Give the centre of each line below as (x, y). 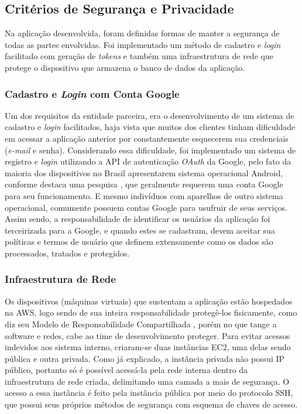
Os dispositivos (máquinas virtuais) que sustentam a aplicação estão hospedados (149, 301)
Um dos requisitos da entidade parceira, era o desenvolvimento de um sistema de (150, 115)
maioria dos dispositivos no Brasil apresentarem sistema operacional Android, (144, 172)
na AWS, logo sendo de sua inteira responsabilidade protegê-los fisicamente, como (151, 312)
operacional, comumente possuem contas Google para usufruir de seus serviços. (146, 207)
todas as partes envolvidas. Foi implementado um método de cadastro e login (143, 44)
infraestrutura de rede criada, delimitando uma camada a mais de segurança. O (147, 381)
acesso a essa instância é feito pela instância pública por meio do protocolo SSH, (149, 393)
